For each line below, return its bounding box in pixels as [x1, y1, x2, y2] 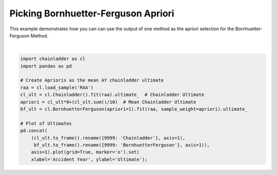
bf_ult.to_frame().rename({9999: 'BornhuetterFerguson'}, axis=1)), [33, 142, 210, 148]
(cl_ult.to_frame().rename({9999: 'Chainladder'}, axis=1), [31, 135, 186, 141]
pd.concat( [20, 128, 48, 133]
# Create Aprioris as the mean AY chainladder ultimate [20, 77, 164, 83]
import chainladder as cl [20, 56, 86, 62]
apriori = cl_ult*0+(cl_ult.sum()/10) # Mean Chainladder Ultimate [20, 99, 196, 105]
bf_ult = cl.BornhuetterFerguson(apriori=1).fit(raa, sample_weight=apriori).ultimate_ [20, 106, 248, 112]
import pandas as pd [20, 63, 72, 69]
